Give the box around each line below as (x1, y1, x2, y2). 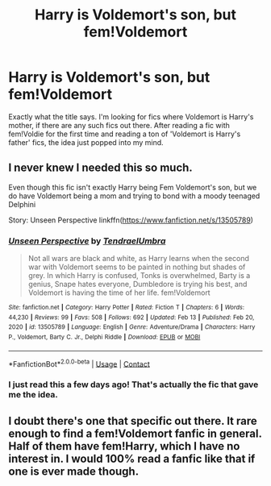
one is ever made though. (8, 464, 140, 478)
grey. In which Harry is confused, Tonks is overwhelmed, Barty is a (27, 271, 251, 280)
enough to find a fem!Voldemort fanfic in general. (8, 426, 262, 440)
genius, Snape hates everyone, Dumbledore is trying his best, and (27, 280, 248, 289)
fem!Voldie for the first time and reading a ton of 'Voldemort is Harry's (8, 129, 241, 139)
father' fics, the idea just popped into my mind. (8, 137, 164, 147)
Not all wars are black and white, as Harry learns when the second (27, 254, 250, 264)
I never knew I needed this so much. (8, 161, 194, 175)
